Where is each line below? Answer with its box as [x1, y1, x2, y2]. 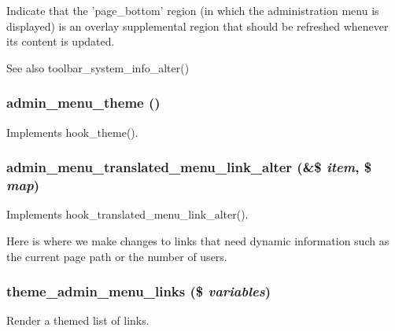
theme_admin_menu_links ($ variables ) [6, 281, 271, 301]
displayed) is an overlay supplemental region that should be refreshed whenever [6, 17, 389, 34]
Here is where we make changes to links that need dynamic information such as [6, 232, 389, 248]
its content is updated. [6, 33, 115, 50]
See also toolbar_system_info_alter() [6, 59, 190, 75]
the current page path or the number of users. [6, 248, 227, 264]
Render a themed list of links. [6, 312, 150, 329]
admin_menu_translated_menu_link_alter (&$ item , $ [6, 157, 372, 177]
